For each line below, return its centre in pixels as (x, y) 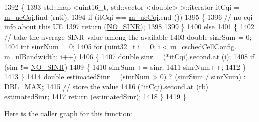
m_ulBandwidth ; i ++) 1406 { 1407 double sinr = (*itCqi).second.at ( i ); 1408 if (129, 56)
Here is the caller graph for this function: (69, 113)
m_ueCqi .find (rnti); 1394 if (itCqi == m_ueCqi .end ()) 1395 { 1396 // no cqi (128, 17)
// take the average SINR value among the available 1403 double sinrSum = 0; (128, 36)
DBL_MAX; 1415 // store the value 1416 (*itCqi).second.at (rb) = (110, 86)
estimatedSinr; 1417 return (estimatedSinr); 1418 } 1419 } (95, 96)
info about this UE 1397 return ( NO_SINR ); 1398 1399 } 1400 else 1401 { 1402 (129, 27)
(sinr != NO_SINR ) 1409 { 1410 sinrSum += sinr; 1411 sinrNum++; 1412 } (125, 66)
